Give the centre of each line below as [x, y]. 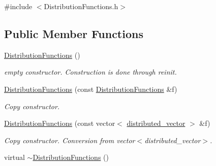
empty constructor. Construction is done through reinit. [90, 72]
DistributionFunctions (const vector [60, 123]
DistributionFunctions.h [81, 6]
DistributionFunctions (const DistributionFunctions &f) [91, 89]
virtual [14, 157]
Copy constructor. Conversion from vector [70, 140]
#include [18, 6]
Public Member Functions [74, 33]
